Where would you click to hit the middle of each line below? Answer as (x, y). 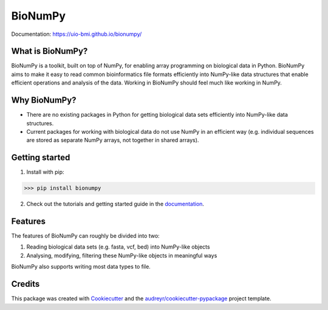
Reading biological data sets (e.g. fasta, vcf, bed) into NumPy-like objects (118, 247)
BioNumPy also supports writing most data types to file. (81, 267)
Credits (26, 284)
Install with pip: (45, 172)
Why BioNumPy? (44, 100)
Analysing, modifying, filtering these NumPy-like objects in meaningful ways (122, 255)
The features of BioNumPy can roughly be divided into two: (86, 236)
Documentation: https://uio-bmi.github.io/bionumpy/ (77, 34)
